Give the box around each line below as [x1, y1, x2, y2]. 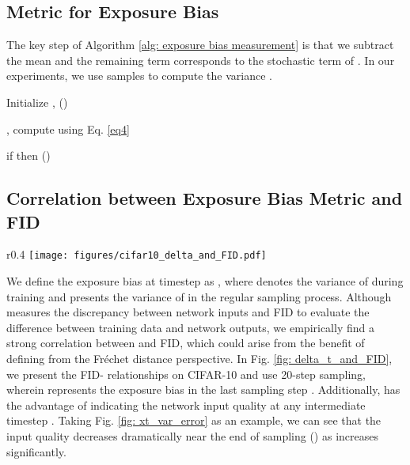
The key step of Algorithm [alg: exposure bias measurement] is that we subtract [6, 36, 394, 53]
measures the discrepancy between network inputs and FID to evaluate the [6, 304, 370, 320]
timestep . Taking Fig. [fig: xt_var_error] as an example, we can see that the [6, 412, 382, 429]
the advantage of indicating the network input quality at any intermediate [6, 396, 366, 413]
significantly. [6, 443, 66, 459]
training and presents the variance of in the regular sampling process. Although [6, 288, 392, 304]
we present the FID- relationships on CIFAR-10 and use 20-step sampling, [6, 365, 366, 382]
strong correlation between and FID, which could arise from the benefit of [6, 335, 365, 351]
